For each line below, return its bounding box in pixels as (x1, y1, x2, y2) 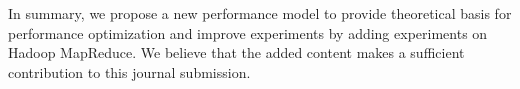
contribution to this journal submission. (8, 61, 251, 82)
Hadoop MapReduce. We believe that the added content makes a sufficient (8, 42, 465, 63)
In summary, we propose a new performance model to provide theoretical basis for (8, 3, 512, 23)
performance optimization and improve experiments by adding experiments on (8, 22, 488, 43)
